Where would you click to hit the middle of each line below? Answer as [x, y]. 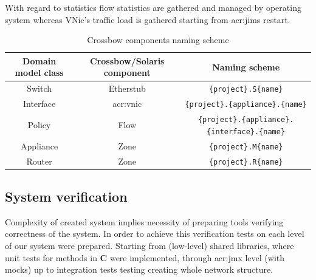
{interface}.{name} [246, 131]
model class [39, 73]
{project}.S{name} [246, 90]
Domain [39, 60]
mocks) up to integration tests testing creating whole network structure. [139, 269]
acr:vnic [127, 104]
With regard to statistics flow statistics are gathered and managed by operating [153, 7]
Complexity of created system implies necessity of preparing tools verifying [144, 221]
